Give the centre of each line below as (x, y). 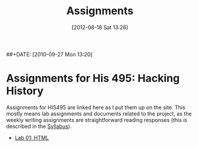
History (25, 91)
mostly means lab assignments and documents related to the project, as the (99, 113)
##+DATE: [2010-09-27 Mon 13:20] (49, 54)
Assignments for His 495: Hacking (93, 79)
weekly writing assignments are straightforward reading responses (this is (97, 120)
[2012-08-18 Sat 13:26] (100, 27)
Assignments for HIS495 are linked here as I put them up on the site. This (96, 107)
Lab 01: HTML (32, 138)
